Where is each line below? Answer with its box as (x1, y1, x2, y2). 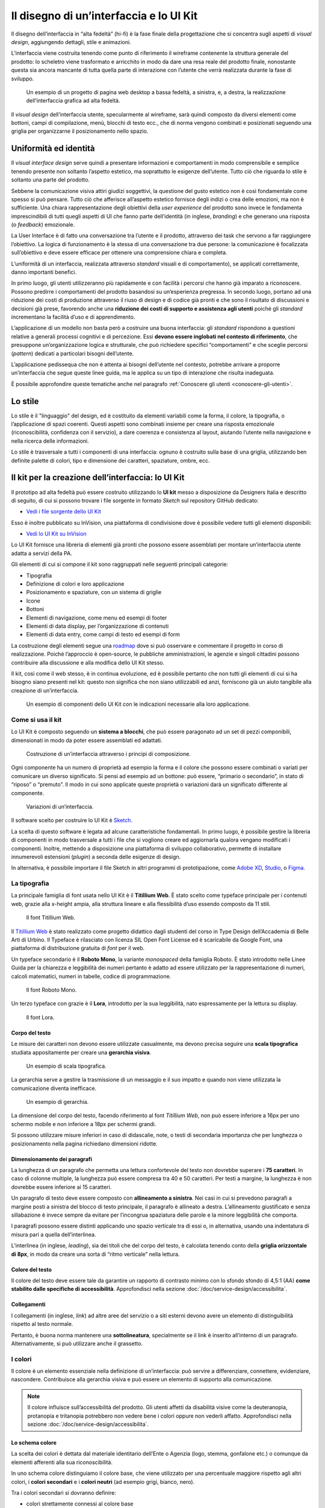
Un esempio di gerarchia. (26, 1098, 89, 1106)
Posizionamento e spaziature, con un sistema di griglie (26, 589, 162, 596)
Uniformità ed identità (11, 144, 96, 154)
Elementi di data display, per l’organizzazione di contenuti (26, 622, 169, 630)
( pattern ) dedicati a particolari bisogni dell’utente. (11, 350, 134, 357)
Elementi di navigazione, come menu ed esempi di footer (26, 614, 167, 621)
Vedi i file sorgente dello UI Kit (26, 508, 102, 515)
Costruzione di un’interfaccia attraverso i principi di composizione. (26, 750, 191, 758)
